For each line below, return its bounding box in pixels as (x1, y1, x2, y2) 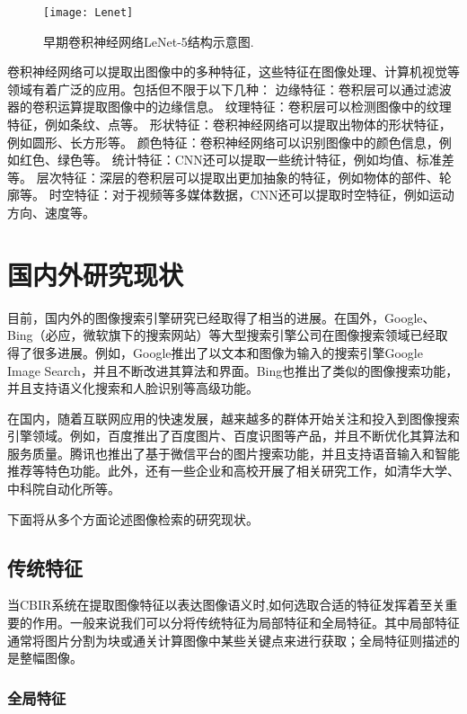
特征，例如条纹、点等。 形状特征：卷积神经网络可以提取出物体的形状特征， (7, 115, 452, 134)
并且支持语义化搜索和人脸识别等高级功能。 (7, 379, 259, 397)
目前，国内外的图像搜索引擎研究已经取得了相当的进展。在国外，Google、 (7, 308, 436, 326)
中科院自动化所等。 (7, 479, 120, 498)
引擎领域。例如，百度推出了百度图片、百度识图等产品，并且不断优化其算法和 (7, 426, 460, 445)
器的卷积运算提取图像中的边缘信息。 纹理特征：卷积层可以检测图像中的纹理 (7, 97, 452, 116)
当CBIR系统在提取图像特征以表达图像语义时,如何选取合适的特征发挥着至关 (7, 595, 445, 614)
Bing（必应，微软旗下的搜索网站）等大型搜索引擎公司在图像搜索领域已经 (7, 326, 436, 344)
